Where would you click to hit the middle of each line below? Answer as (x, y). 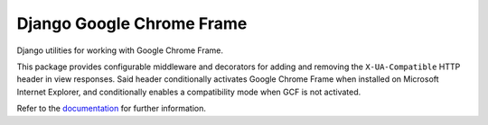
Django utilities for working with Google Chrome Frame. (120, 50)
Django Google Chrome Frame (132, 23)
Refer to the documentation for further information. (112, 109)
